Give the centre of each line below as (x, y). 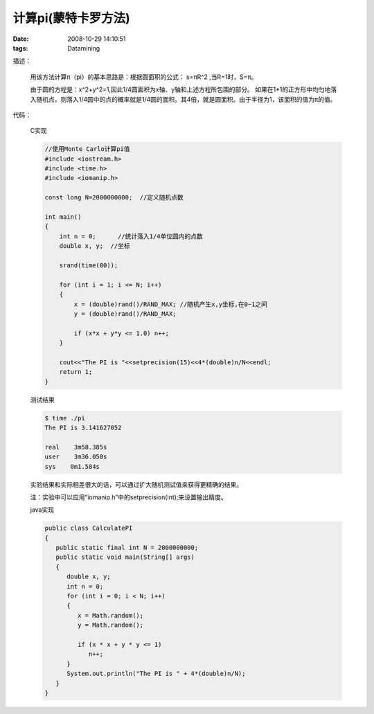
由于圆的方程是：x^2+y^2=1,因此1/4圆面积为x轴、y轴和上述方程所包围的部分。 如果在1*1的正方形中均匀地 (180, 89)
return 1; (76, 372)
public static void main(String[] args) (125, 557)
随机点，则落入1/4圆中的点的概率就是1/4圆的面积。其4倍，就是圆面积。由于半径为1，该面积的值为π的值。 (186, 99)
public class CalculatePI (89, 528)
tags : (20, 48)
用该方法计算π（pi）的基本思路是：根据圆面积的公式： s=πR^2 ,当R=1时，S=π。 (144, 77)
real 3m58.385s (76, 447)
